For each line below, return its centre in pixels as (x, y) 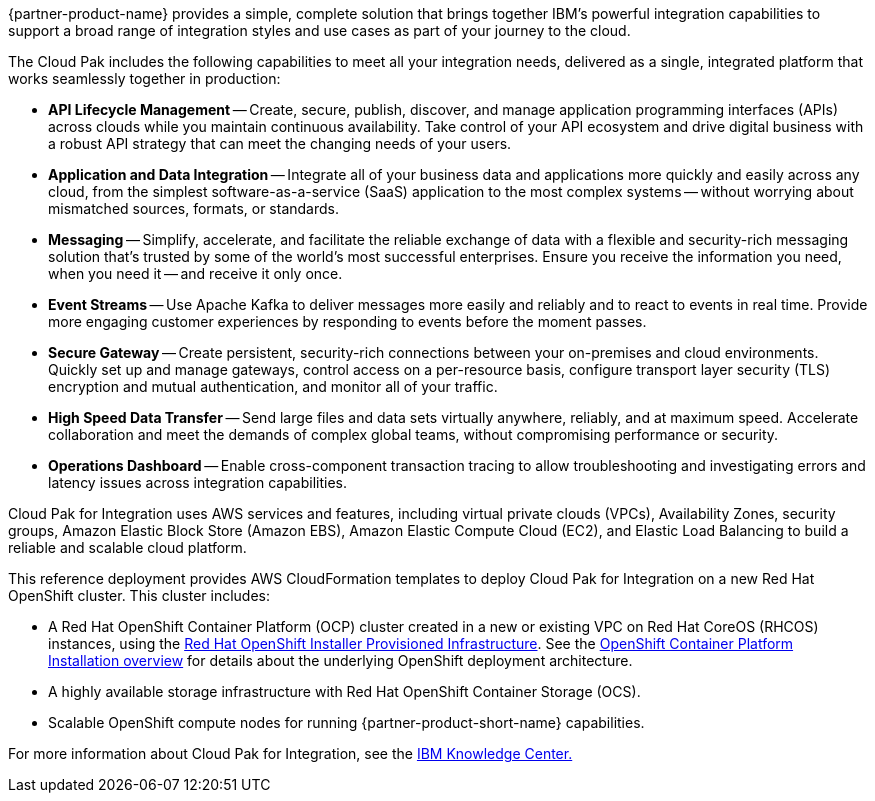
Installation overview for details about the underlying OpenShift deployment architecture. (340, 660)
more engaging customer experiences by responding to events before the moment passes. (347, 321)
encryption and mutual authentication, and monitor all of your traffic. (273, 386)
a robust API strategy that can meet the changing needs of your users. (280, 143)
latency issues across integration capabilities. (198, 482)
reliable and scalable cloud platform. (127, 547)
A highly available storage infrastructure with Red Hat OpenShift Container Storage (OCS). (344, 691)
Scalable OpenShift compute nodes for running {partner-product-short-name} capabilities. (346, 722)
